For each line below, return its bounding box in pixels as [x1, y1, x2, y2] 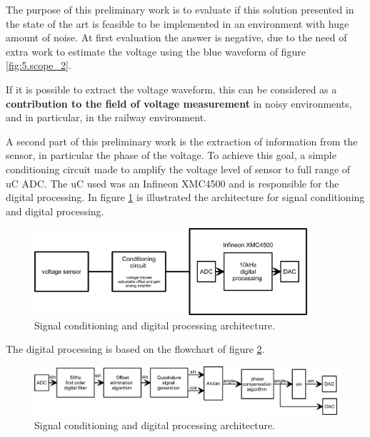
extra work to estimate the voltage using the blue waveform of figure [6, 43, 306, 58]
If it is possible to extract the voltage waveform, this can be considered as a [6, 81, 337, 96]
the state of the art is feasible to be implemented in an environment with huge [6, 16, 349, 31]
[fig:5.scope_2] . [6, 58, 71, 73]
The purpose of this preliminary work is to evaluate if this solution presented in [6, 2, 354, 16]
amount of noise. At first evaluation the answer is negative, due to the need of [6, 30, 347, 45]
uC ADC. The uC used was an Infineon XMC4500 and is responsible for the [6, 175, 339, 190]
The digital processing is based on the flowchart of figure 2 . [6, 341, 265, 356]
